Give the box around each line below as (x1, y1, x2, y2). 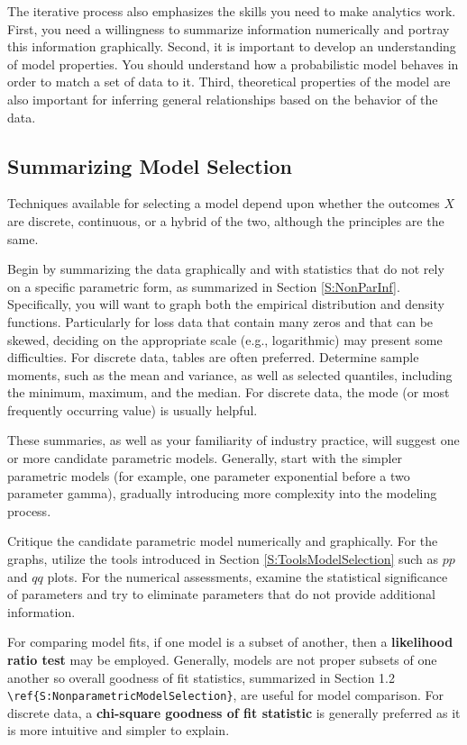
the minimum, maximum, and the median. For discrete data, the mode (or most (7, 383, 450, 402)
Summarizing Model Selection (7, 151, 292, 179)
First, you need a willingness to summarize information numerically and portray (7, 19, 450, 38)
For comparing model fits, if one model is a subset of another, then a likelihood (7, 632, 453, 651)
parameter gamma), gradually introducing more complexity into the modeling (7, 484, 437, 503)
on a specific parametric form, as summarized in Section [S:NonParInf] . (7, 277, 400, 295)
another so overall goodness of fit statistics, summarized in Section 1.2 (7, 668, 395, 686)
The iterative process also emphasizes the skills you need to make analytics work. (7, 2, 456, 20)
